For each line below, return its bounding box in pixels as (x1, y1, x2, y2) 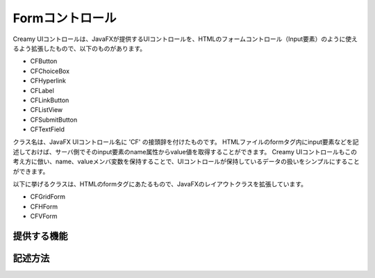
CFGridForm (30, 193, 66, 201)
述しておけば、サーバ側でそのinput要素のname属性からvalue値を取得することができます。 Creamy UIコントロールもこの (12, 147, 358, 156)
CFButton (30, 57, 58, 65)
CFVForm (30, 212, 58, 220)
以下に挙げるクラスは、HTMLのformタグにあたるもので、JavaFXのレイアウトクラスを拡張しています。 (12, 180, 308, 188)
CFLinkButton (30, 96, 69, 104)
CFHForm (30, 202, 58, 211)
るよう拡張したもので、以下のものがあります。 (12, 44, 147, 52)
